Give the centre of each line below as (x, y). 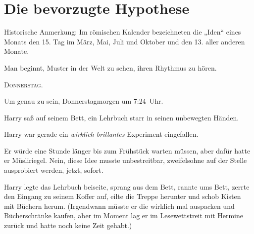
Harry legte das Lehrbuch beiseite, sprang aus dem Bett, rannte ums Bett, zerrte (127, 186)
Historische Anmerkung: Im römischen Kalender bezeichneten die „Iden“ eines (123, 32)
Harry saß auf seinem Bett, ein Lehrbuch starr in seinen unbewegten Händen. (122, 117)
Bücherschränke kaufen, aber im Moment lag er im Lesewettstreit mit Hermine (124, 215)
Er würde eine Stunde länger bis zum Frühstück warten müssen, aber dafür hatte (127, 150)
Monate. (17, 51)
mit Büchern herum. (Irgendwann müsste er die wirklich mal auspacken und (119, 206)
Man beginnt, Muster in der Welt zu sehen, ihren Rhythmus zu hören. (110, 67)
